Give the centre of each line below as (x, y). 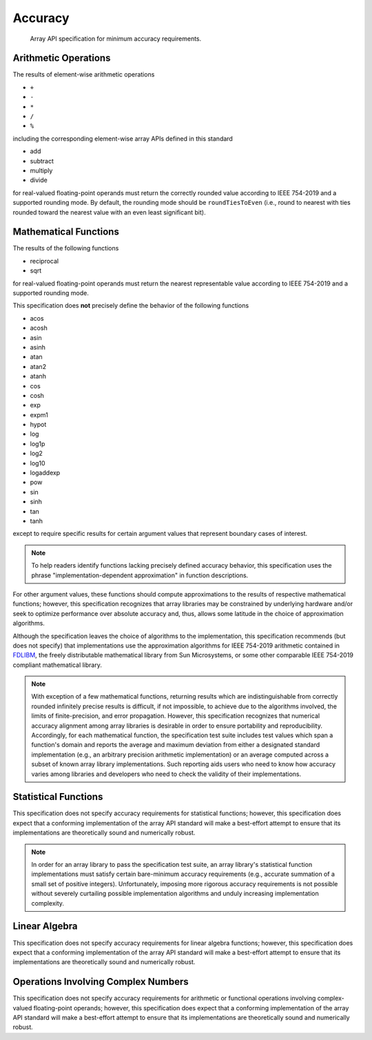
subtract (42, 161)
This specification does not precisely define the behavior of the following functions (131, 306)
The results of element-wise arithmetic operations (84, 74)
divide (39, 180)
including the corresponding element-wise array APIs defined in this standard (123, 139)
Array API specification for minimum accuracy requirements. (116, 39)
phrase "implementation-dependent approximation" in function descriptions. (140, 575)
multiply (41, 170)
